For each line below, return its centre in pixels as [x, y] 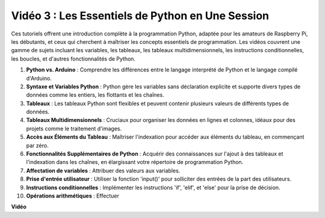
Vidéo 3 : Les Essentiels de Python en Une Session [140, 16]
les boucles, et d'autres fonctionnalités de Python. [73, 59]
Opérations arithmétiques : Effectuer [73, 196]
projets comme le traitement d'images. [74, 129]
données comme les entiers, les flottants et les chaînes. [95, 95]
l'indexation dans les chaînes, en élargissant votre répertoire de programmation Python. [135, 162]
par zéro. [37, 145]
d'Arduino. [39, 78]
